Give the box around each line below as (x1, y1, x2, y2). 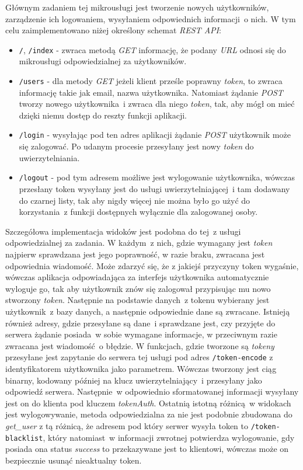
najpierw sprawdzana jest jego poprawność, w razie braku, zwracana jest (5, 248, 265, 260)
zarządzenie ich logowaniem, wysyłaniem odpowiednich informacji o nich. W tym (5, 12, 296, 25)
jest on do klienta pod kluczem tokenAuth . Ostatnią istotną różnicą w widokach (5, 396, 291, 409)
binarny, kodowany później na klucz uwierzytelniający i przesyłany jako (5, 374, 262, 386)
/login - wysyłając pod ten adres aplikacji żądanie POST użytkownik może (19, 128, 291, 141)
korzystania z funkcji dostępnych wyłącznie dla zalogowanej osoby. (19, 206, 258, 218)
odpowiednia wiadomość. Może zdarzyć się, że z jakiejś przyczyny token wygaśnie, (5, 259, 299, 271)
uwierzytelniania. (19, 151, 80, 163)
